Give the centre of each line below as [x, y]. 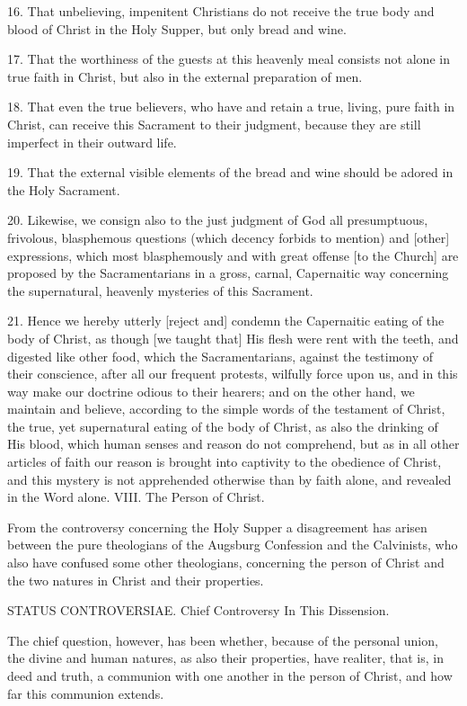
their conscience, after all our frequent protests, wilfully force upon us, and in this [233, 374]
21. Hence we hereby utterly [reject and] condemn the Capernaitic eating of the [226, 321]
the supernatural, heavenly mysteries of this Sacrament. [160, 290]
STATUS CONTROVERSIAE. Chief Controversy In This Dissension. [198, 610]
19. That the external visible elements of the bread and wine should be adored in [230, 172]
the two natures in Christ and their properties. [136, 580]
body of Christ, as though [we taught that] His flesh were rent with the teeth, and [233, 338]
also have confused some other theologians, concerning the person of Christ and [226, 563]
